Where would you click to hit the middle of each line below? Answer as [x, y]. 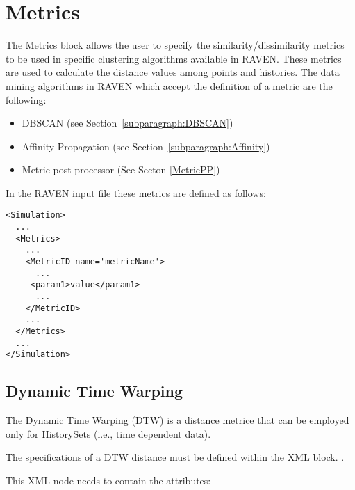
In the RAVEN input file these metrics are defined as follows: [136, 192]
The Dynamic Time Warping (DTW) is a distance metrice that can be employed [177, 420]
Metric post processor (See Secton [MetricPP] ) [121, 169]
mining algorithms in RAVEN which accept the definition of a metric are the [169, 85]
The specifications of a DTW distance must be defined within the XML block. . [175, 457]
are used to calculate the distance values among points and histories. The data [173, 72]
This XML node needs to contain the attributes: [108, 480]
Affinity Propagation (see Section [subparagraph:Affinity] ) [146, 146]
